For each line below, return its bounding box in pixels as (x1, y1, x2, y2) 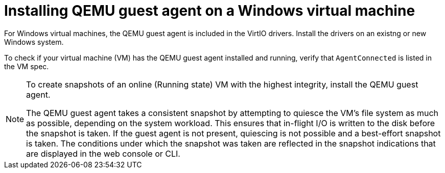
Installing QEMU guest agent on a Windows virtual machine (4, 2, 415, 19)
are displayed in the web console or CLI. (26, 148, 180, 159)
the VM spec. (4, 62, 49, 71)
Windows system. (4, 37, 64, 46)
